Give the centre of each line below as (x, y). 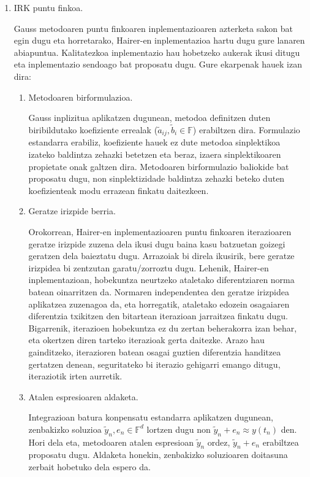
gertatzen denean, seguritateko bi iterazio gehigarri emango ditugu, (154, 364)
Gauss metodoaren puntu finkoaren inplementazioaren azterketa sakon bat (153, 28)
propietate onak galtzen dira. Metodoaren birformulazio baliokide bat (159, 166)
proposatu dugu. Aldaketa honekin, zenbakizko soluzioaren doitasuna (158, 455)
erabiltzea (281, 442)
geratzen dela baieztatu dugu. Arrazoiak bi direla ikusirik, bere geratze (161, 256)
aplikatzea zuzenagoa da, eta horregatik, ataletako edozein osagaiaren (159, 304)
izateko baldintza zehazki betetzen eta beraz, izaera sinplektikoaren (155, 154)
